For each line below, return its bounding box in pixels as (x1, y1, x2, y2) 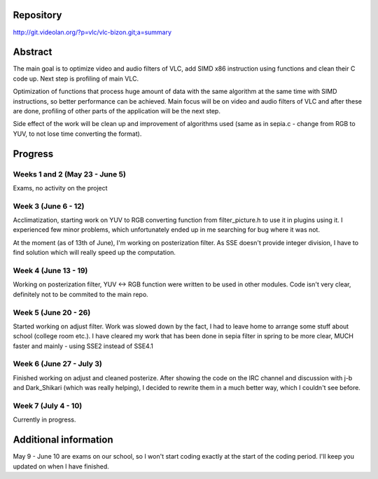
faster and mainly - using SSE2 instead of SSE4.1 (13, 342, 153, 350)
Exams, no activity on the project (13, 183, 108, 192)
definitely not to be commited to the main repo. (13, 290, 148, 298)
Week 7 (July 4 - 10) (13, 401, 83, 410)
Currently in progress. (13, 415, 76, 424)
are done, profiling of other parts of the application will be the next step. (13, 106, 220, 115)
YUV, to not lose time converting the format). (13, 130, 142, 138)
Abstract (13, 46, 52, 58)
